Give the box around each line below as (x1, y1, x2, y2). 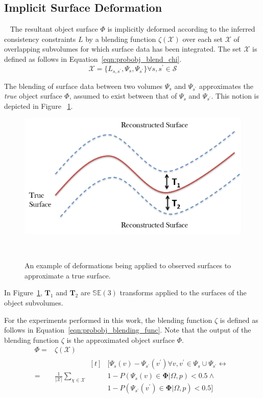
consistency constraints (4, 33, 76, 44)
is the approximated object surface (66, 334, 175, 345)
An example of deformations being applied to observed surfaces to (25, 260, 231, 271)
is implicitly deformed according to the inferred (107, 24, 255, 34)
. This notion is (211, 90, 259, 101)
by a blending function (85, 33, 156, 44)
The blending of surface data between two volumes (4, 80, 163, 91)
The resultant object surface (10, 24, 98, 34)
